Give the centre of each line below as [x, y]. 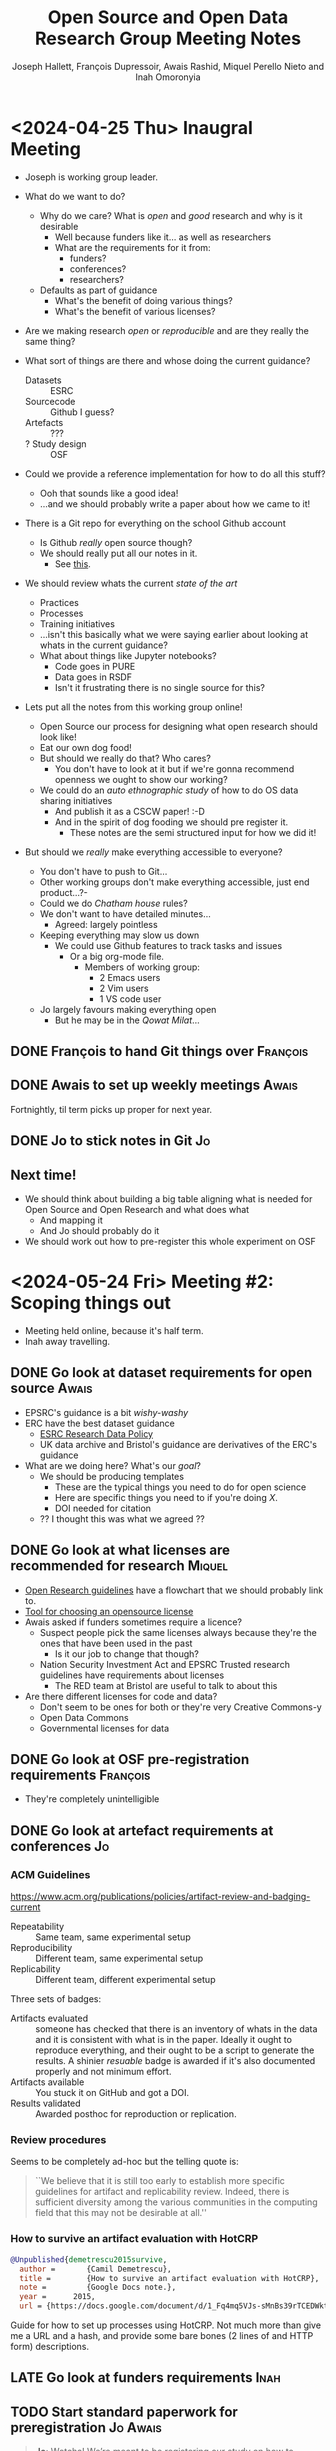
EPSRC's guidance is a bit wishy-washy [106, 1412]
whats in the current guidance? [103, 645]
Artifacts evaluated [49, 2018]
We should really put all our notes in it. [118, 553]
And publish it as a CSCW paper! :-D [129, 811]
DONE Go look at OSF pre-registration [130, 1759]
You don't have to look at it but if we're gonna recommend [174, 768]
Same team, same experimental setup [113, 1937]
